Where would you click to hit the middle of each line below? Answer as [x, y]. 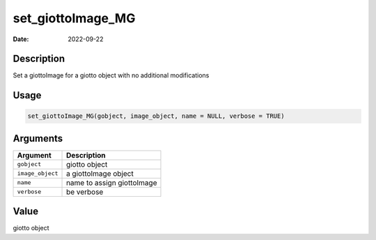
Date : [21, 39]
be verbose [85, 192]
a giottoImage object [100, 173]
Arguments [38, 138]
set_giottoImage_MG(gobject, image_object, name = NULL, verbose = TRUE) [156, 116]
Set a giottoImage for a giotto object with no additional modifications [111, 75]
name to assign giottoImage [112, 183]
